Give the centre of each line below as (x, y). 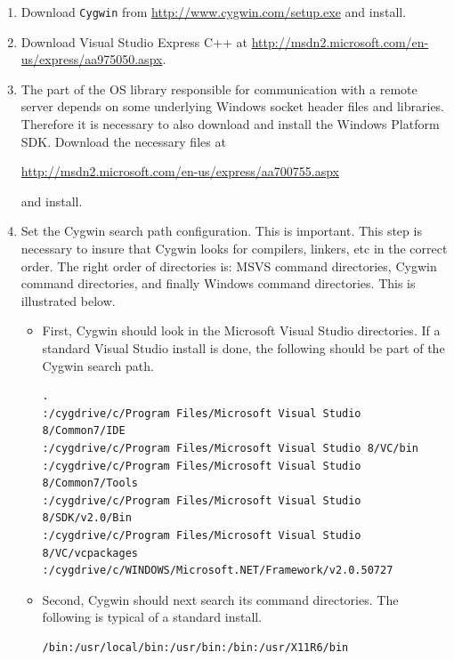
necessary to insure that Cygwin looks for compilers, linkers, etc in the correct (234, 248)
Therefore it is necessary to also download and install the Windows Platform (230, 124)
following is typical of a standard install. (152, 617)
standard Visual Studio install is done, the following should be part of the (243, 347)
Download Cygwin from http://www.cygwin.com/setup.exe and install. (214, 12)
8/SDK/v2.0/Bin (87, 518)
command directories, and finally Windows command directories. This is (218, 283)
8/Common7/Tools (90, 483)
